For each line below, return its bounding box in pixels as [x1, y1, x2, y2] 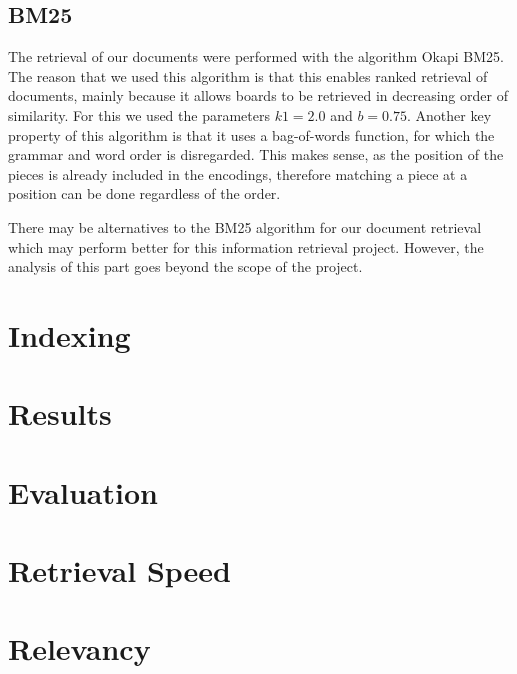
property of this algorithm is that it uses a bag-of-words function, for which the [8, 124, 495, 145]
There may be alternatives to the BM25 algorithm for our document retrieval [8, 216, 482, 237]
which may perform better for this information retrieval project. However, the [8, 236, 484, 257]
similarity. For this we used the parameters [8, 104, 270, 125]
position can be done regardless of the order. [8, 183, 281, 204]
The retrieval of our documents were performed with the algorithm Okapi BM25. [8, 46, 504, 67]
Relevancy [8, 628, 151, 669]
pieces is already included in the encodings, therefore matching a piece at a [8, 163, 468, 184]
